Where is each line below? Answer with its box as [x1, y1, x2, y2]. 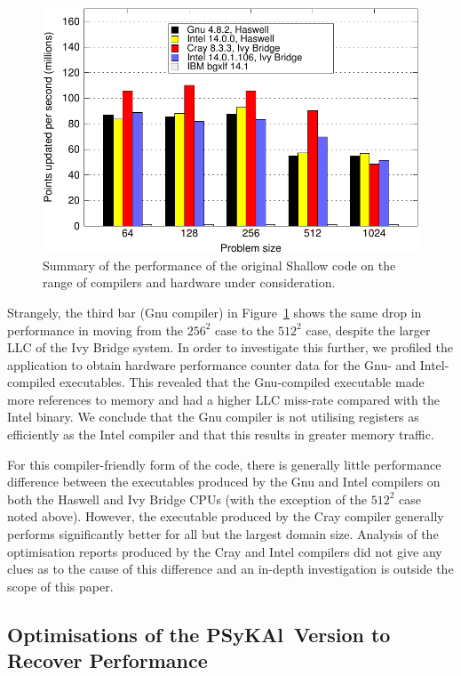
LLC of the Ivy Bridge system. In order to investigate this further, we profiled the [7, 338, 453, 357]
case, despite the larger [306, 320, 431, 339]
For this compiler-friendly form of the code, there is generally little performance [7, 455, 441, 473]
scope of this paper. [7, 576, 114, 595]
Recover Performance [7, 647, 208, 674]
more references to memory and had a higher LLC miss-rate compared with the [7, 390, 440, 408]
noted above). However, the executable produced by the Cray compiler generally [7, 507, 444, 526]
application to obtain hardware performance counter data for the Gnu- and [7, 355, 417, 374]
